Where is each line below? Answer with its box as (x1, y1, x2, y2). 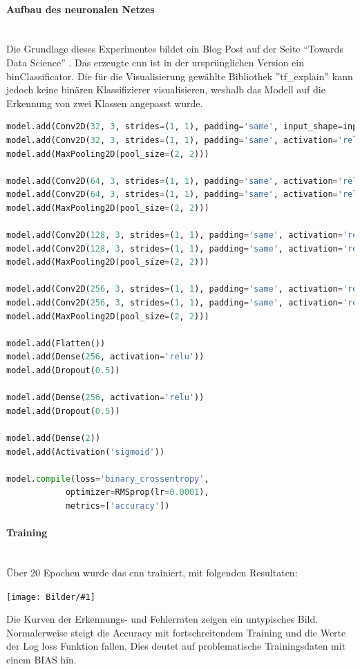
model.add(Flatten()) (6, 338, 106, 348)
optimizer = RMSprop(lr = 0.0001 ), (65, 487, 209, 498)
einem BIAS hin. (6, 652, 77, 666)
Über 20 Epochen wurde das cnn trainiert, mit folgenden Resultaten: (6, 565, 298, 579)
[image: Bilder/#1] (6, 592, 95, 602)
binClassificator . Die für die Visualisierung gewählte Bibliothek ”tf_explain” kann (6, 68, 353, 83)
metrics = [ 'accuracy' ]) (65, 500, 170, 511)
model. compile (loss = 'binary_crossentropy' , (6, 473, 209, 484)
